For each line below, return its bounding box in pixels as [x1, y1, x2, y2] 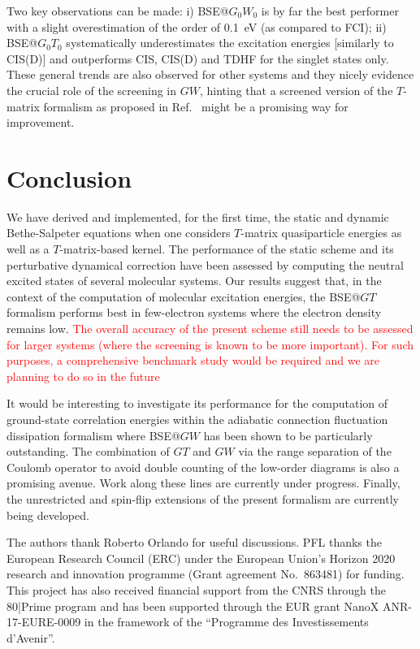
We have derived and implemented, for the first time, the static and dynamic [6, 208, 389, 225]
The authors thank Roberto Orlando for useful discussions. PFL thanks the [6, 534, 382, 551]
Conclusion [6, 161, 132, 194]
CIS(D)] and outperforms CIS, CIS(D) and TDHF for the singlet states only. [6, 50, 389, 67]
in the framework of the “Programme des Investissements [84, 613, 369, 630]
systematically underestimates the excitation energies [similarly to [66, 34, 394, 51]
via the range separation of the [238, 443, 392, 460]
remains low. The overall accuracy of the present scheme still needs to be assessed [6, 320, 414, 337]
